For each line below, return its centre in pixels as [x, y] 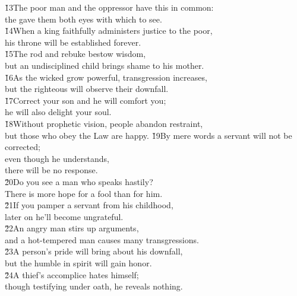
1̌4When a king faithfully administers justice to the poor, [109, 31]
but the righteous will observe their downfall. [87, 89]
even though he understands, [57, 158]
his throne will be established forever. [73, 42]
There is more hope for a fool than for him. [84, 193]
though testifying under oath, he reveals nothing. [94, 286]
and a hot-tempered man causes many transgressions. [102, 239]
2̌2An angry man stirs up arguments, [72, 228]
